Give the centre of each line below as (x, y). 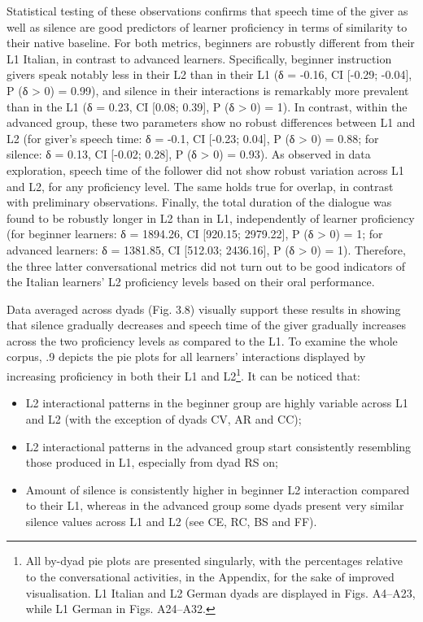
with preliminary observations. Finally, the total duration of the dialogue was (199, 202)
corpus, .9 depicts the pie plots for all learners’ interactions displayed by (186, 357)
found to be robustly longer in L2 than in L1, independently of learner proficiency (211, 217)
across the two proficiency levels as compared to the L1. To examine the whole (202, 340)
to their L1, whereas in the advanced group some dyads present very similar (215, 505)
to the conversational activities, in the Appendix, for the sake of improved (210, 577)
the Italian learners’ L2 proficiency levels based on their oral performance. (191, 282)
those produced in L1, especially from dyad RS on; (152, 462)
